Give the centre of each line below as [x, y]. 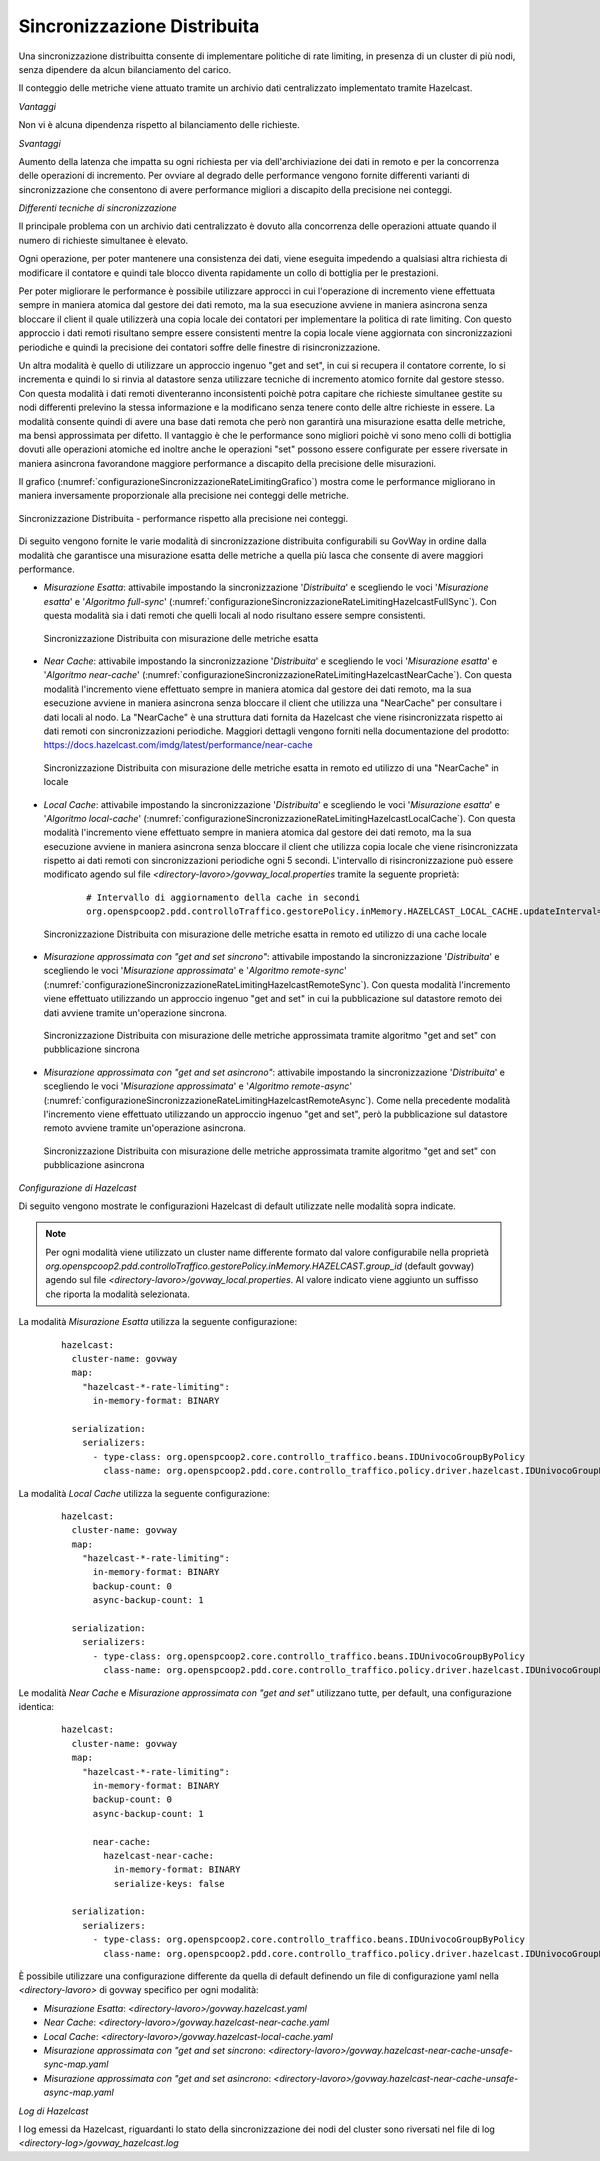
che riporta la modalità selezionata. [117, 1294]
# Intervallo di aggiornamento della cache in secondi [223, 897]
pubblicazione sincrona [91, 1049]
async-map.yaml [78, 2092]
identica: [36, 1706]
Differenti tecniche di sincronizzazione [97, 208]
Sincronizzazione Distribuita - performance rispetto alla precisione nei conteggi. [183, 518]
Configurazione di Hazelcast [77, 1187]
